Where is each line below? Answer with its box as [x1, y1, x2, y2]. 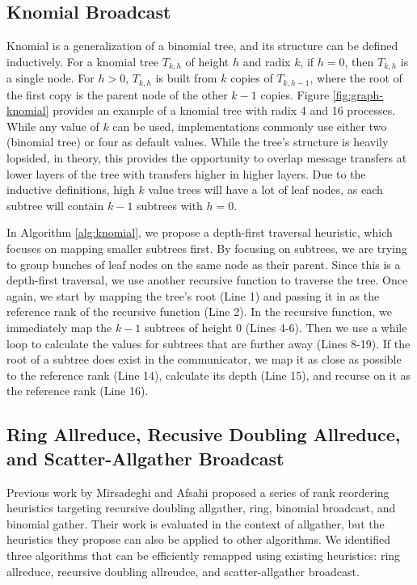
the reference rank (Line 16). [6, 382, 149, 399]
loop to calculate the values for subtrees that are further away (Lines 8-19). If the [6, 335, 411, 351]
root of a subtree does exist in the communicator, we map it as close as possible [6, 351, 402, 368]
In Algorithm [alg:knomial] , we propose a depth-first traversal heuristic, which [6, 224, 393, 241]
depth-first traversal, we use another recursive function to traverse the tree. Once [6, 271, 408, 288]
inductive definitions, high [6, 181, 135, 198]
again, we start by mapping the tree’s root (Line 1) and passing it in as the [6, 287, 380, 304]
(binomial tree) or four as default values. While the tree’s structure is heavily [6, 133, 389, 150]
